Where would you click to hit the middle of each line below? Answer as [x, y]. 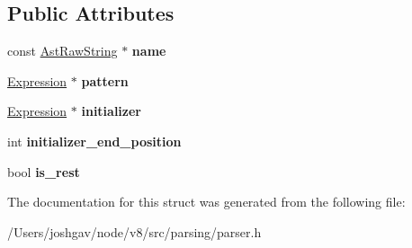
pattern [105, 80]
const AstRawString [63, 51]
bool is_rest [44, 171]
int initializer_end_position [94, 141]
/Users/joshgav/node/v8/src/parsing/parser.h [134, 231]
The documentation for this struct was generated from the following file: [206, 202]
